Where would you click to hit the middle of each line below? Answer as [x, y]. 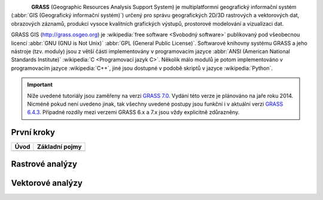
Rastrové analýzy [44, 164]
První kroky [33, 132]
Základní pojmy [59, 147]
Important [40, 85]
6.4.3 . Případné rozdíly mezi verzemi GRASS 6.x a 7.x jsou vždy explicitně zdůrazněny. [133, 112]
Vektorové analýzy [47, 183]
